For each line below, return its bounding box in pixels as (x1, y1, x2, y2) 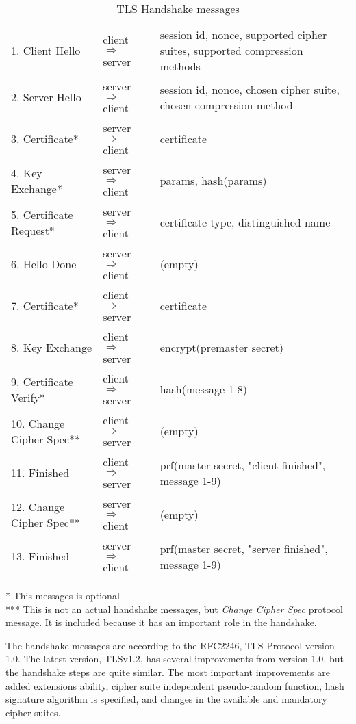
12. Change (11, 498, 65, 515)
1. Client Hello (11, 42, 81, 58)
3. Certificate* (11, 131, 79, 146)
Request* (11, 222, 55, 238)
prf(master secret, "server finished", (160, 540, 328, 556)
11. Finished (11, 465, 70, 480)
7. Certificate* (11, 298, 79, 313)
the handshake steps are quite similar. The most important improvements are (5, 664, 330, 679)
